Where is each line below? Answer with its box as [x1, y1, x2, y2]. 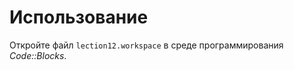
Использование [9, 6, 149, 29]
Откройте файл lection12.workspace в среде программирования [9, 39, 284, 51]
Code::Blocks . [9, 49, 67, 61]
